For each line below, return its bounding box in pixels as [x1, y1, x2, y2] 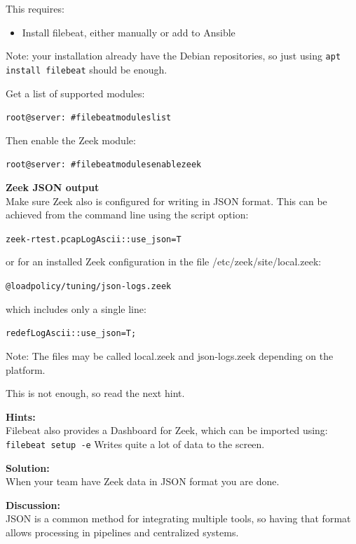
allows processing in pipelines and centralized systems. [6, 524, 239, 539]
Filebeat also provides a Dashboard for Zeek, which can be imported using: [6, 423, 328, 438]
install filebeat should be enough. [6, 62, 167, 76]
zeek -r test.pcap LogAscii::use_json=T [6, 234, 182, 244]
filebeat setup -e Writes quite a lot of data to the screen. [6, 436, 265, 451]
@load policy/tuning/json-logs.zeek [6, 281, 172, 292]
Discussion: [6, 497, 60, 512]
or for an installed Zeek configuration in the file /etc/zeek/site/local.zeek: [6, 254, 322, 269]
